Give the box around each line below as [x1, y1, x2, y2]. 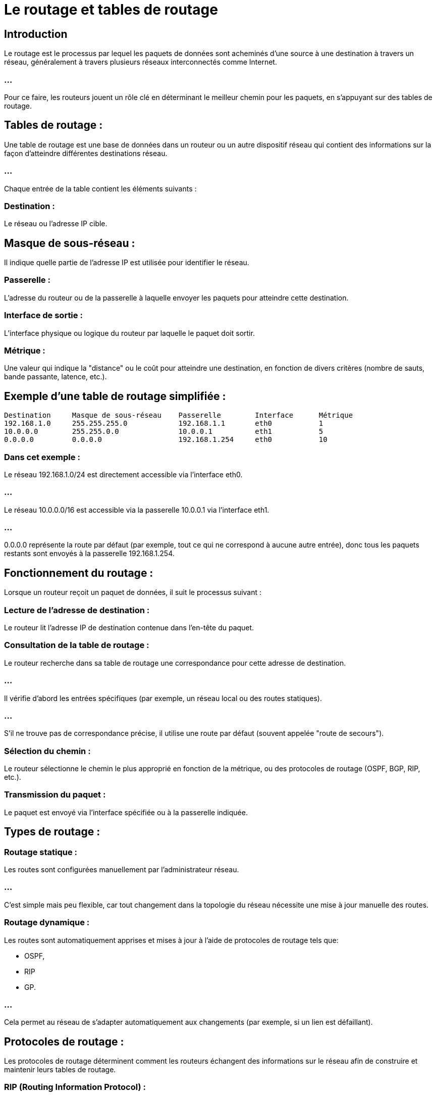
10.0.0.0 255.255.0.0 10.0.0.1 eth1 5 [4, 427, 323, 436]
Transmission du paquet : [4, 789, 106, 800]
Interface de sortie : [4, 310, 83, 321]
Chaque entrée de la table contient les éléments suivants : [4, 184, 197, 193]
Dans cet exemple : [4, 452, 80, 462]
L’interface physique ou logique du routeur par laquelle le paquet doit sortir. [4, 328, 255, 337]
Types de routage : [4, 825, 100, 838]
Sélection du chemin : [4, 745, 91, 756]
